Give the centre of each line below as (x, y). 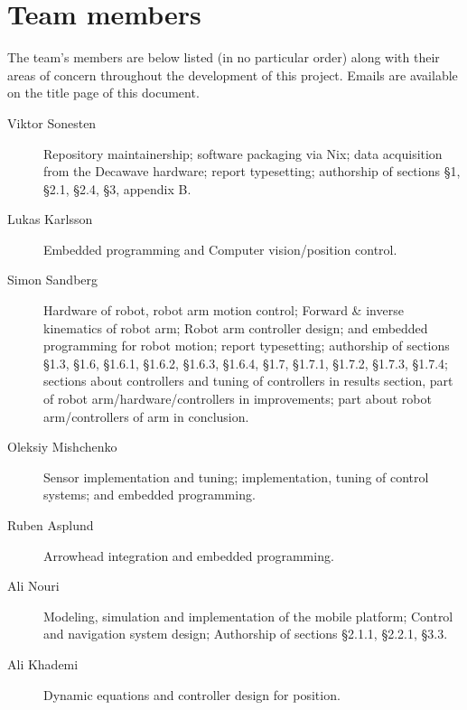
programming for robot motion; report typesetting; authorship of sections (247, 346)
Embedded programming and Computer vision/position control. (220, 249)
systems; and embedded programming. (149, 495)
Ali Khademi (43, 663)
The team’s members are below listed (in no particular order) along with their (224, 57)
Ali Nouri (33, 586)
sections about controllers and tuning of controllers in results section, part (248, 381)
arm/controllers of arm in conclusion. (146, 416)
